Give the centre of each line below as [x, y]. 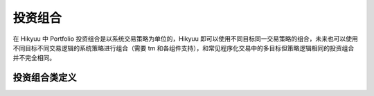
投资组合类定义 [45, 78]
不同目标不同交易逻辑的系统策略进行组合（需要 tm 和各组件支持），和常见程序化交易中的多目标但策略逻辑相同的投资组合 [184, 48]
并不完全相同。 [34, 58]
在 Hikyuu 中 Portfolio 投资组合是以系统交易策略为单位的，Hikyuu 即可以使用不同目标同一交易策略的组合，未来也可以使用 [185, 39]
